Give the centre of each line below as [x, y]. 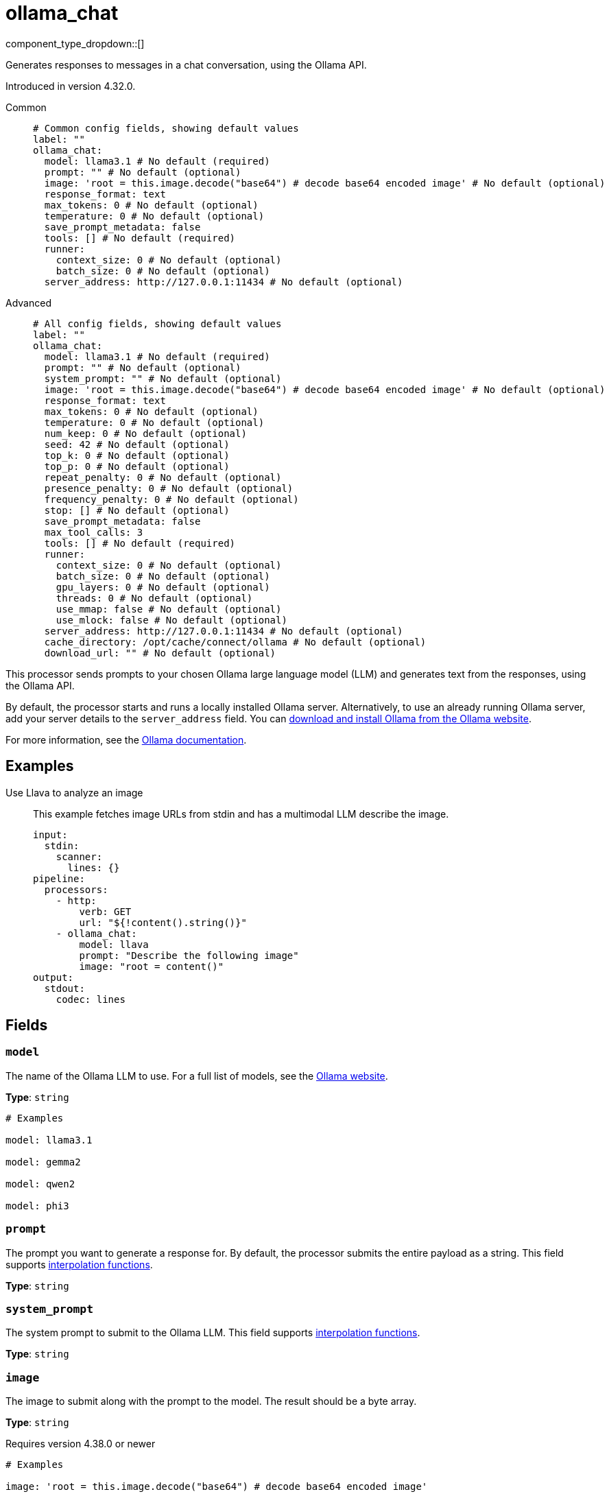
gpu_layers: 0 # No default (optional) [163, 587]
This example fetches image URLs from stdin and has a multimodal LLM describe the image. [241, 814]
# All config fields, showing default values [157, 323]
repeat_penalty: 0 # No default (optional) [163, 477]
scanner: [79, 856]
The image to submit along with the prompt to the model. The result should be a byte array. [211, 1401]
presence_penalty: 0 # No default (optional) [169, 488]
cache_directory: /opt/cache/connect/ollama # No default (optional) [235, 642]
